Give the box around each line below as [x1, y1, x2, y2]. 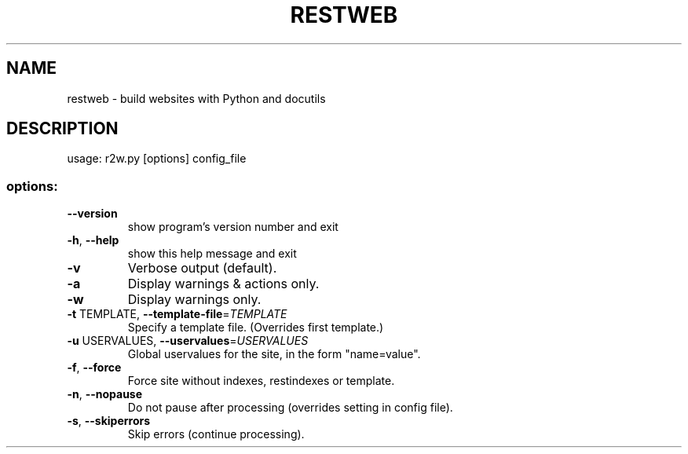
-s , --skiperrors [67, 414, 151, 428]
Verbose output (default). [127, 260, 277, 276]
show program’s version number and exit [127, 220, 339, 234]
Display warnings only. [127, 291, 262, 308]
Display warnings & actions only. [127, 276, 320, 292]
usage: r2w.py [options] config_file [67, 152, 247, 166]
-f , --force [67, 361, 122, 375]
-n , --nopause [67, 387, 143, 401]
